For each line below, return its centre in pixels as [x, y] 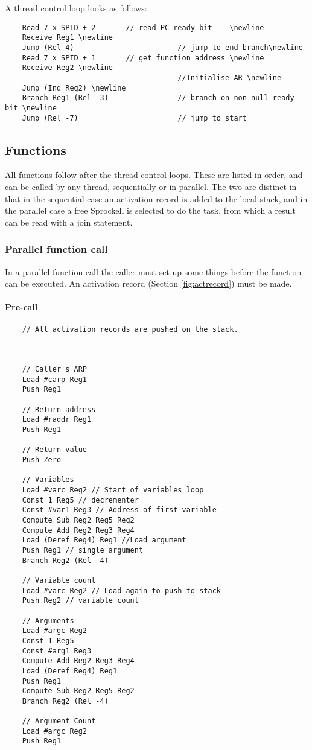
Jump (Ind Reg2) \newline [74, 88]
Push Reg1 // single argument [83, 550]
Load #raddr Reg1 [57, 420]
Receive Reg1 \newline [67, 38]
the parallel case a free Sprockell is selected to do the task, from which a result [150, 210]
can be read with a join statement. [69, 222]
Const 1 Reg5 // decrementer [80, 500]
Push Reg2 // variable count [80, 601]
